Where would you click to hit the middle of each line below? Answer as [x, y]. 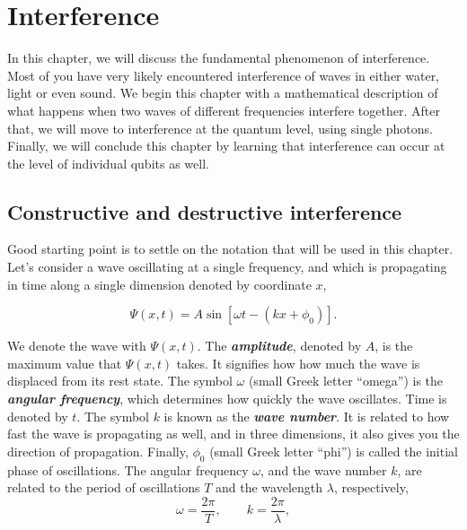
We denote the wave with [77, 346]
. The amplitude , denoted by [279, 346]
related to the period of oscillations [104, 487]
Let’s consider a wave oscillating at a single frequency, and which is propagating [227, 267]
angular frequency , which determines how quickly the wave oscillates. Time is [227, 399]
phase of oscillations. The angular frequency [128, 469]
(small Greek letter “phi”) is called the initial [334, 451]
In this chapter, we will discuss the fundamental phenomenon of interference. [219, 58]
